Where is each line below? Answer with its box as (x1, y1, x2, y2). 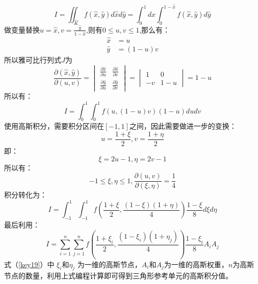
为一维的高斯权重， (164, 259, 228, 269)
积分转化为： (4, 189, 47, 200)
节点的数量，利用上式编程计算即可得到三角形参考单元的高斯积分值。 (4, 270, 233, 281)
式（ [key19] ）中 (4, 259, 55, 269)
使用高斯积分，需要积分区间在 (4, 121, 104, 131)
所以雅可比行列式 (4, 54, 61, 65)
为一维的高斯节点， (77, 259, 142, 269)
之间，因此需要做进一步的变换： (129, 121, 237, 131)
